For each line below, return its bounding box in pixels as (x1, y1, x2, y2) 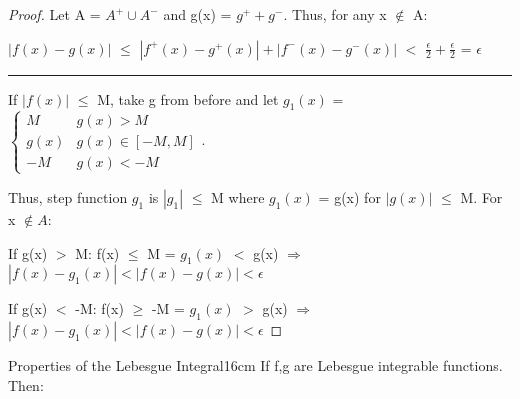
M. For (460, 186, 503, 207)
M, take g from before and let (97, 88, 279, 109)
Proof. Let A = (8, 4, 101, 24)
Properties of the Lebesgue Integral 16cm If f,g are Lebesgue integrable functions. (8, 355, 503, 376)
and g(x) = (163, 4, 232, 24)
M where (211, 186, 265, 207)
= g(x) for (318, 186, 381, 207)
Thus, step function (8, 186, 128, 207)
